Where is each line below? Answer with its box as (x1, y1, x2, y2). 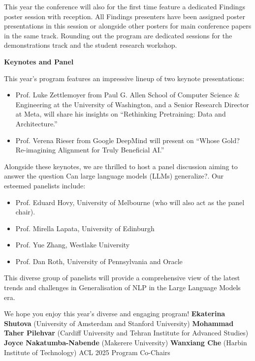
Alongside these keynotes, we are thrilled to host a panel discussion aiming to (4, 161, 238, 171)
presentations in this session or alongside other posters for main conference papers (4, 21, 252, 31)
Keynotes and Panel (4, 56, 74, 66)
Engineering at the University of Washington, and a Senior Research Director (15, 99, 249, 109)
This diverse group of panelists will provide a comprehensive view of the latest (4, 272, 240, 283)
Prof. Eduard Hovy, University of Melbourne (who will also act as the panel (15, 197, 245, 207)
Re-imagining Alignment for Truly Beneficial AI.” (15, 145, 164, 155)
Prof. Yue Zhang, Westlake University (15, 240, 130, 250)
